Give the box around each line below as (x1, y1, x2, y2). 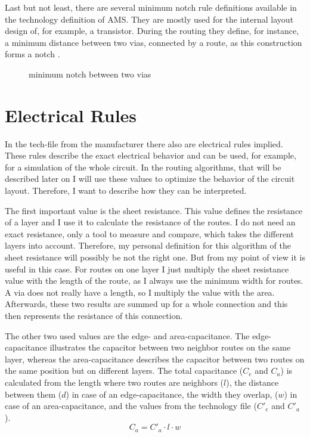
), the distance (226, 376, 279, 388)
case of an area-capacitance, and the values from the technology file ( (5, 399, 257, 412)
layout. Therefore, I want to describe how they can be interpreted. (5, 184, 247, 197)
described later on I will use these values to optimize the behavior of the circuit (5, 172, 295, 185)
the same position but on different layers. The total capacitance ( (5, 364, 243, 377)
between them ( (5, 388, 62, 400)
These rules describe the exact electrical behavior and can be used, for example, (5, 149, 296, 162)
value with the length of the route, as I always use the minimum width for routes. (5, 274, 303, 287)
